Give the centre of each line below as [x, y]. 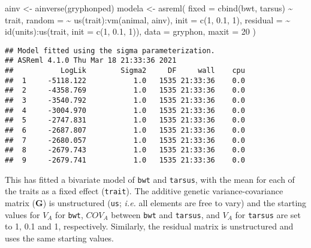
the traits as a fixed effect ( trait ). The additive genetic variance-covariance [144, 191]
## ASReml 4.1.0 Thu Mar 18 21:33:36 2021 [91, 61]
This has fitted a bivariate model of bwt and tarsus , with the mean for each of [150, 179]
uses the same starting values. [59, 238]
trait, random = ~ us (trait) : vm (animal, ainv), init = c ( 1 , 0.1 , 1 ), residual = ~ [148, 19]
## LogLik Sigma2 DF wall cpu [125, 71]
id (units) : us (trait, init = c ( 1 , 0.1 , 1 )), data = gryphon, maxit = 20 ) [130, 31]
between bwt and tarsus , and [165, 214]
